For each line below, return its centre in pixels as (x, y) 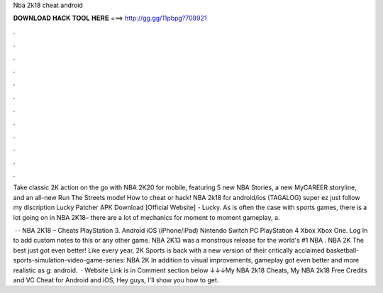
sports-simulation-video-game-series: (69, 260)
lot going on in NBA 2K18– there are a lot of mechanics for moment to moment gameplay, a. (146, 217)
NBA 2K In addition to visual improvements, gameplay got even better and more (243, 260)
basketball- (343, 250)
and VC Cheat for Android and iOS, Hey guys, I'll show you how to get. (116, 280)
